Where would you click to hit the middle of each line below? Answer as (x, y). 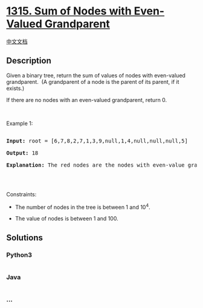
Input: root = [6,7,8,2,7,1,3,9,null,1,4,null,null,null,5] (97, 141)
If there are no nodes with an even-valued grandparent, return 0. (87, 100)
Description (29, 61)
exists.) (15, 88)
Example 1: (20, 123)
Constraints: (21, 194)
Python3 (19, 255)
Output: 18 (22, 153)
